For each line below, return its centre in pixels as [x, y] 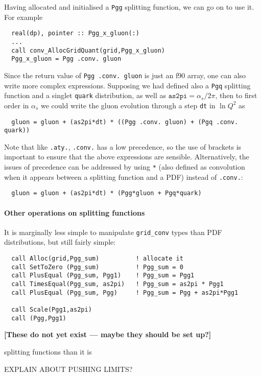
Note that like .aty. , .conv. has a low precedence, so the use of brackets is [123, 146]
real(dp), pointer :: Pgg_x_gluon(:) [75, 33]
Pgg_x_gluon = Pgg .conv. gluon [66, 59]
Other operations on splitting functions [75, 212]
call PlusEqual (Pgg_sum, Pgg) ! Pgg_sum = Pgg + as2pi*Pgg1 [125, 292]
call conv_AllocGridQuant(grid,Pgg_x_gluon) [88, 50]
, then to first [236, 95]
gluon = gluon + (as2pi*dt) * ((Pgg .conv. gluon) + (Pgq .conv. [125, 122]
